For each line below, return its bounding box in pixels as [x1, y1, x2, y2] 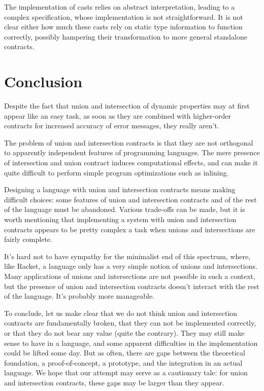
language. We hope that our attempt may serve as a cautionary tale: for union [4, 367, 248, 378]
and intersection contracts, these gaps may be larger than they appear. [4, 377, 224, 387]
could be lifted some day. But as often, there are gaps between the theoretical [4, 347, 245, 358]
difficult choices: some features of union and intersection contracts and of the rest [4, 194, 257, 204]
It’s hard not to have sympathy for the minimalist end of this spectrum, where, [4, 251, 251, 261]
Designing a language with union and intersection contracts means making [4, 184, 236, 195]
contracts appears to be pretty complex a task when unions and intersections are [4, 224, 255, 234]
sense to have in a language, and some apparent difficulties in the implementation [4, 337, 258, 348]
